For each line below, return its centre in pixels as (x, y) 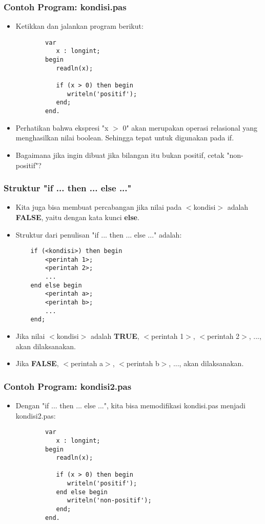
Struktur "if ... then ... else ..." (68, 188)
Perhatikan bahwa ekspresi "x (62, 127)
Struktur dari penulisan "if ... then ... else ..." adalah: (99, 234)
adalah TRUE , (115, 336)
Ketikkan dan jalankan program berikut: (79, 26)
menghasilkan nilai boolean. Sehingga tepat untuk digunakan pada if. (125, 138)
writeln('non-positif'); (109, 501)
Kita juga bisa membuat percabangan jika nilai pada (99, 207)
